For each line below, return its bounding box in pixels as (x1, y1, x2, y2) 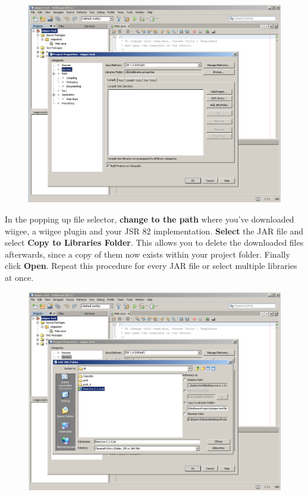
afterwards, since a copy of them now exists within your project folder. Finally (5, 248, 290, 260)
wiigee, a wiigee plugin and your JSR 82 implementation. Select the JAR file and (5, 224, 304, 237)
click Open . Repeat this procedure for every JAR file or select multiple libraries (5, 259, 297, 272)
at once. (5, 271, 34, 284)
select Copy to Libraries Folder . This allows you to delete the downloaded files (5, 236, 304, 249)
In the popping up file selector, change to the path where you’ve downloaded (5, 213, 294, 225)
